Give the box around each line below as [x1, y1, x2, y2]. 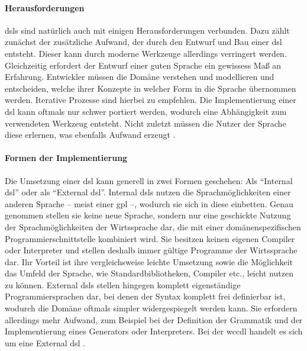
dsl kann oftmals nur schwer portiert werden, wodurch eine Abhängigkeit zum [5, 105, 287, 117]
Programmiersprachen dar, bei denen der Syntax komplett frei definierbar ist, [5, 290, 286, 302]
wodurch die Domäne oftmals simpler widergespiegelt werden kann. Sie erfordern [5, 302, 298, 314]
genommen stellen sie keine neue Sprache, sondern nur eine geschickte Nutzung [5, 209, 291, 221]
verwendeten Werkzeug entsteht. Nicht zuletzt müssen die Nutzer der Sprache [5, 117, 286, 129]
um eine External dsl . [5, 336, 86, 349]
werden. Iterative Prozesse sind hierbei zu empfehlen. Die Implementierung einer [5, 94, 296, 106]
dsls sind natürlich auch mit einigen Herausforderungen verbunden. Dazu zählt [5, 24, 290, 36]
